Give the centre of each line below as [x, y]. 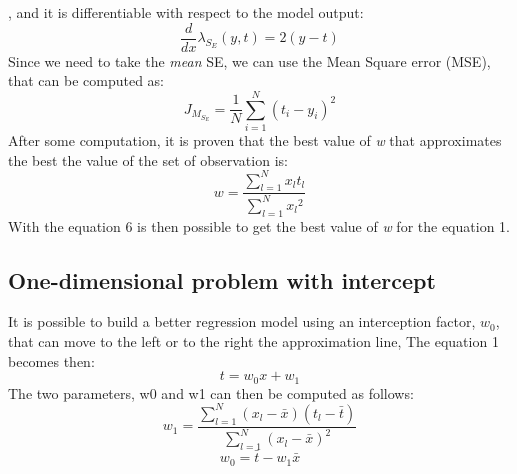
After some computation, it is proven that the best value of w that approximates [255, 139]
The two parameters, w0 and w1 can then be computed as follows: [211, 392]
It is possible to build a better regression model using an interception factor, [242, 321]
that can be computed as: [86, 80]
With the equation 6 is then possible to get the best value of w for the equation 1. [259, 225]
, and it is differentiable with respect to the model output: [186, 12]
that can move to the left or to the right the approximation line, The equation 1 [253, 341]
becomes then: [51, 360]
